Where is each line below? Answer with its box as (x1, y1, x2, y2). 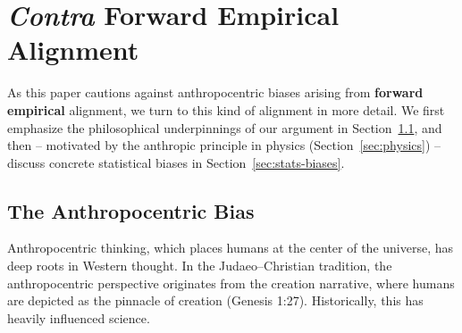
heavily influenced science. (7, 308, 150, 327)
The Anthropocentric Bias (7, 196, 255, 224)
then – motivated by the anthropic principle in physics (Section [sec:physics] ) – (7, 136, 441, 154)
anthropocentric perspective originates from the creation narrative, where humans (7, 273, 455, 292)
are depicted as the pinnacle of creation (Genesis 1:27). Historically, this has (7, 291, 424, 310)
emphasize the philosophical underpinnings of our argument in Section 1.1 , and (7, 118, 442, 137)
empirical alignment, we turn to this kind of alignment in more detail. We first (7, 100, 445, 119)
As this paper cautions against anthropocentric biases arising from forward (7, 83, 424, 102)
